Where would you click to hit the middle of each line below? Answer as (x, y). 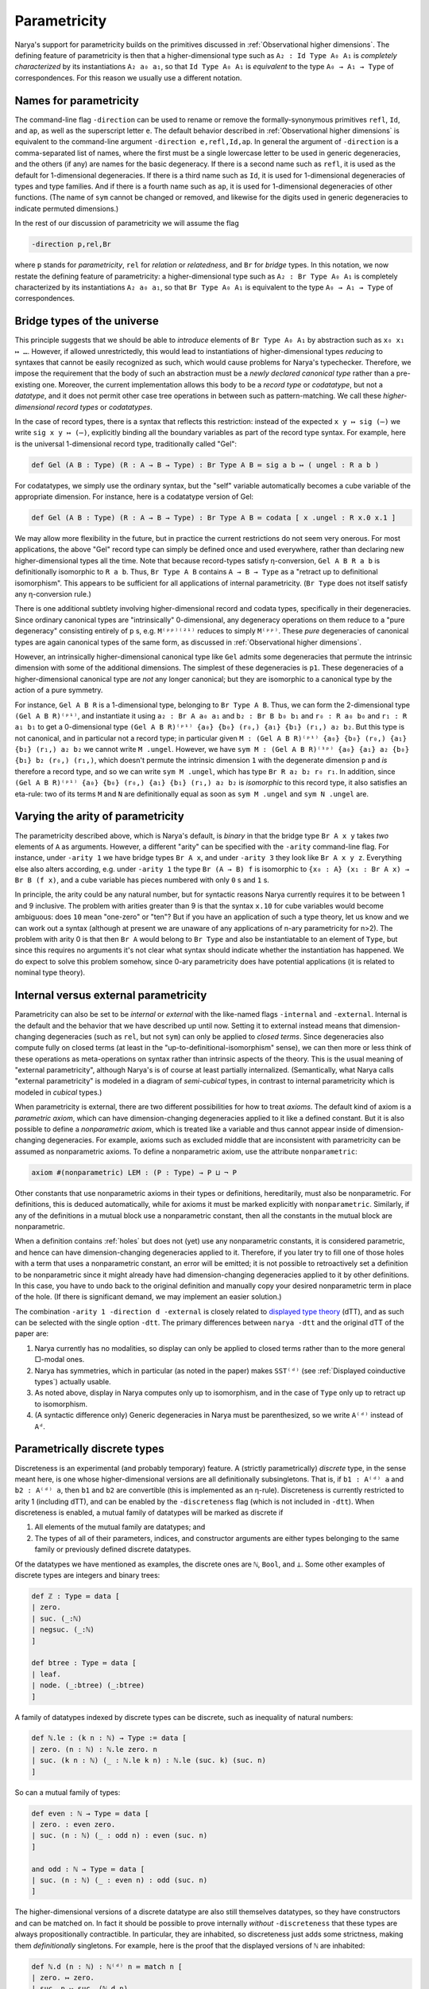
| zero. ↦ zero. (63, 1977)
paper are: (32, 1333)
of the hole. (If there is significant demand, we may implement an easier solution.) (148, 1297)
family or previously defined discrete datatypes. (113, 1549)
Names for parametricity (77, 101)
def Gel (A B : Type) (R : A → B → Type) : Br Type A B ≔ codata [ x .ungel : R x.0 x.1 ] (214, 518)
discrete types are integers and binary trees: (87, 1575)
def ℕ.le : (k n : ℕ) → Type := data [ (109, 1738)
